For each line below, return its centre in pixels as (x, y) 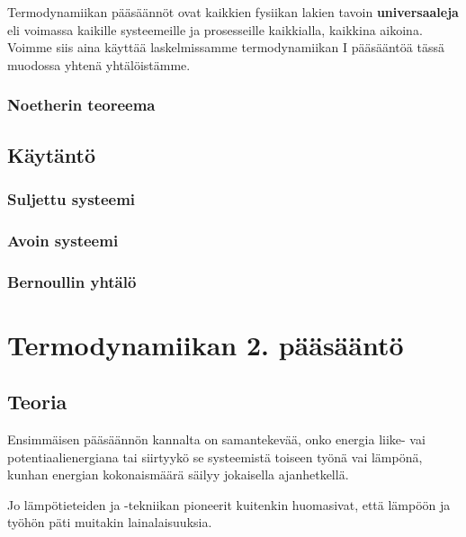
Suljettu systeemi (72, 198)
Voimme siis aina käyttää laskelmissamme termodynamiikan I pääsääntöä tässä (226, 47)
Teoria (37, 402)
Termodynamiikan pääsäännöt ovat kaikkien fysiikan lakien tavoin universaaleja (233, 12)
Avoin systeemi (63, 240)
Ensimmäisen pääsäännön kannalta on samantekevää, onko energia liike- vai (216, 439)
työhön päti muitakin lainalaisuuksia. (110, 522)
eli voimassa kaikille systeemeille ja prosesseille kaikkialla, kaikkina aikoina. (215, 29)
